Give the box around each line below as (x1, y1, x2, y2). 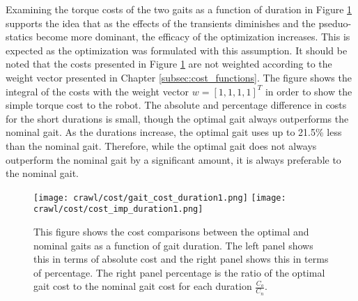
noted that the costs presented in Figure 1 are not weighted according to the (6, 56, 332, 71)
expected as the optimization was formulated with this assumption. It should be (6, 43, 348, 57)
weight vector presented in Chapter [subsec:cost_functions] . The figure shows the (6, 70, 352, 84)
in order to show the (265, 84, 352, 98)
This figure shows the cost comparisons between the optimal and (33, 224, 309, 239)
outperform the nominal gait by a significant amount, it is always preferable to (6, 152, 341, 167)
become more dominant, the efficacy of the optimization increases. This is (36, 29, 350, 44)
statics (6, 29, 33, 44)
